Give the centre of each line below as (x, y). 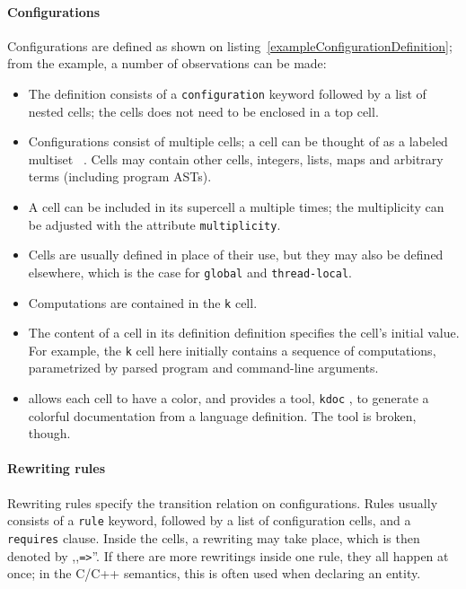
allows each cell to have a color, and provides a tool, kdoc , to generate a (229, 398)
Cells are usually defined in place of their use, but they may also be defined (236, 255)
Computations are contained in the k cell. (143, 302)
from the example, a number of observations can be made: (167, 63)
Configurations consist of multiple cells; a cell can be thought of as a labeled (238, 141)
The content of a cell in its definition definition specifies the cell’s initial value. (244, 333)
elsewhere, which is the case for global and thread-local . (190, 272)
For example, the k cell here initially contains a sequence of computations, (232, 350)
